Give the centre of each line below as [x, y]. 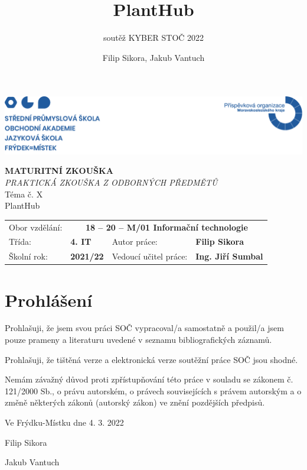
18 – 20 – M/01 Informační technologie [166, 227]
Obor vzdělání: [36, 227]
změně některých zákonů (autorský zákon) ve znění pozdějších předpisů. [135, 402]
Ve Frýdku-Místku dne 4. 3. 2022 [64, 422]
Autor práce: [135, 242]
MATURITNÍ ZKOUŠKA [59, 171]
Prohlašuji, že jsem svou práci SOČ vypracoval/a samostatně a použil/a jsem [144, 328]
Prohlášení [49, 299]
